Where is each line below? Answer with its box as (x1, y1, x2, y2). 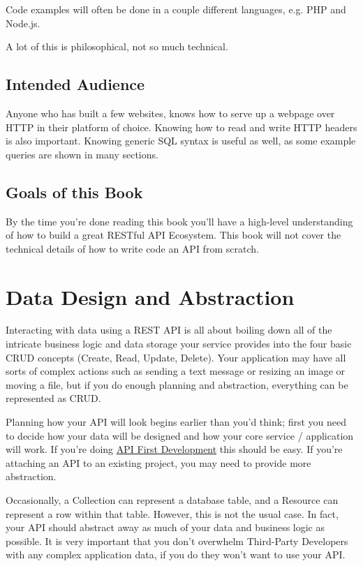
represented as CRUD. (6, 391, 101, 405)
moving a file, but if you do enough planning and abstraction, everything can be (6, 377, 348, 392)
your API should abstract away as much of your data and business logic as (6, 520, 325, 535)
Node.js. (6, 15, 40, 30)
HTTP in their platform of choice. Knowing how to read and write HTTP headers (6, 119, 357, 134)
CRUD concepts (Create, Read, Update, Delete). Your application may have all (6, 350, 346, 364)
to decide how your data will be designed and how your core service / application (6, 428, 354, 442)
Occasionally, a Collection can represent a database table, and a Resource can (6, 493, 339, 507)
